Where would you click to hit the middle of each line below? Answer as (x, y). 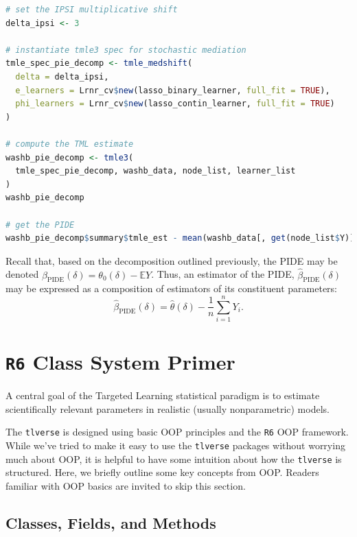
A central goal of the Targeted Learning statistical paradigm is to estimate (163, 395)
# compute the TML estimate (70, 144)
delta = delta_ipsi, (62, 76)
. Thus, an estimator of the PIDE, (223, 274)
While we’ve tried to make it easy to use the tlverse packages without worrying (175, 445)
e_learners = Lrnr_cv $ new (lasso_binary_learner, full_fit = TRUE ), (173, 90)
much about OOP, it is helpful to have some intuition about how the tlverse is (174, 458)
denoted (22, 274)
